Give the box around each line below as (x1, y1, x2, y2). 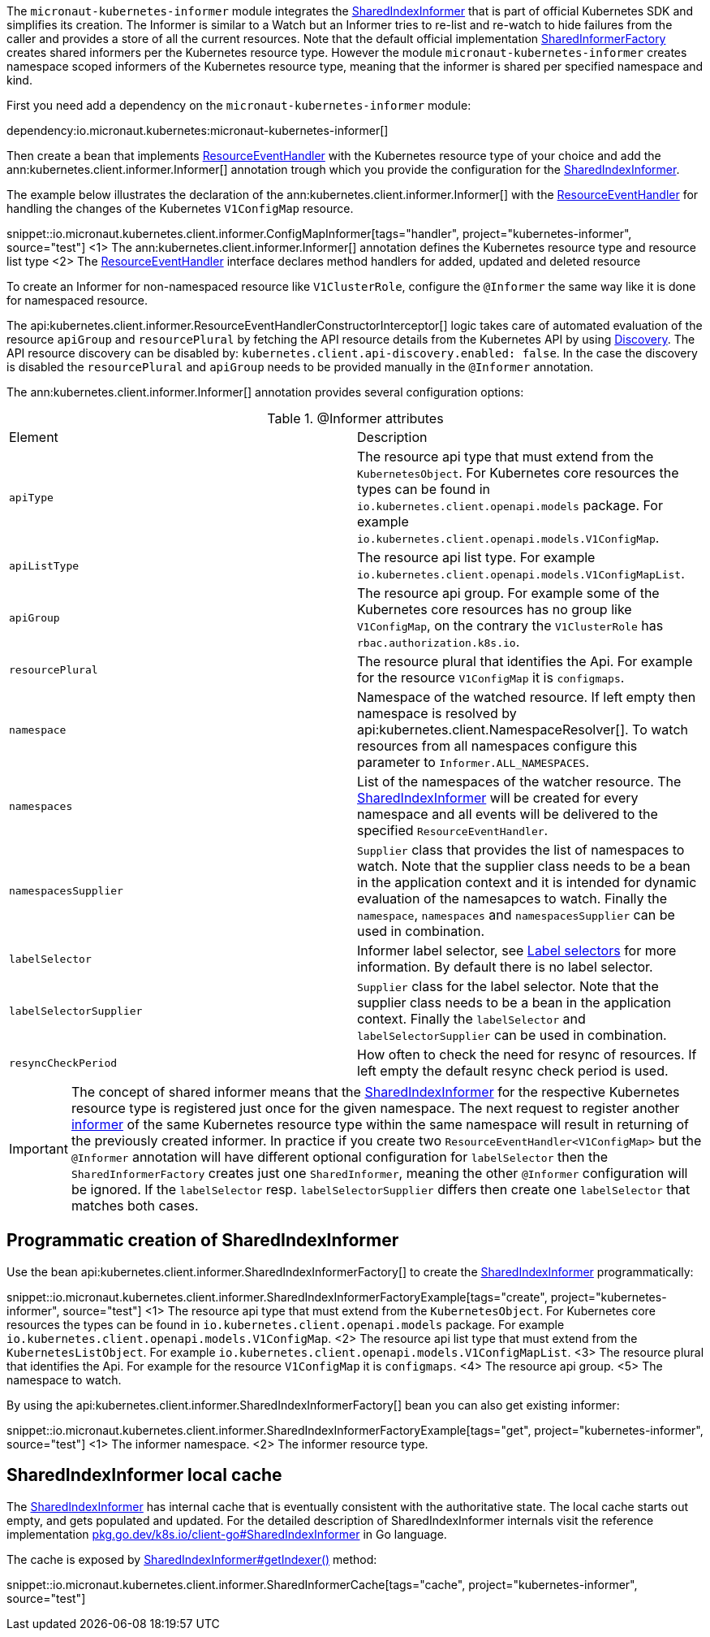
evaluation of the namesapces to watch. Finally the (357, 890, 667, 907)
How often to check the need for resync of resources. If (357, 1046, 697, 1063)
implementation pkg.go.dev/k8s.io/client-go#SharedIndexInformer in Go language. (6, 1527, 447, 1541)
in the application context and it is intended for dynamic (357, 874, 697, 890)
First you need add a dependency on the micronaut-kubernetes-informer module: (6, 98, 471, 112)
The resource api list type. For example (357, 549, 596, 565)
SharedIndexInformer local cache (6, 1465, 282, 1486)
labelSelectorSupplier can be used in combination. (357, 1027, 667, 1043)
